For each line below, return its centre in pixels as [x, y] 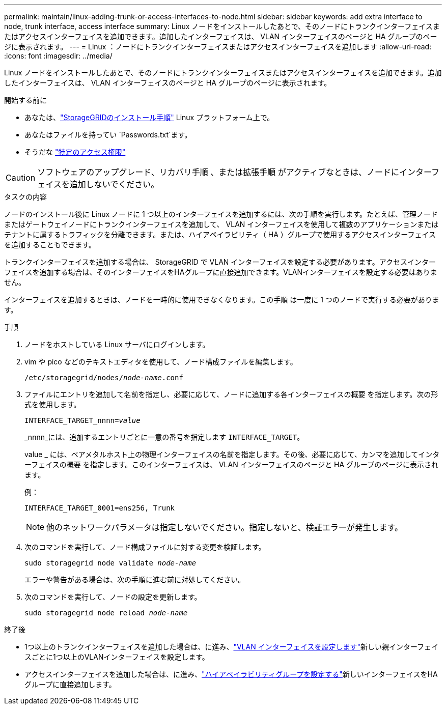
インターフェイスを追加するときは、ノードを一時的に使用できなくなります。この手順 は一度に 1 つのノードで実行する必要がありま [222, 300]
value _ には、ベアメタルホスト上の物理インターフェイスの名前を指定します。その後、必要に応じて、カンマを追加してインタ [232, 454]
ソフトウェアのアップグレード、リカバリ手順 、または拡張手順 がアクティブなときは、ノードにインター [234, 172]
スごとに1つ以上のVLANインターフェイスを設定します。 [117, 657]
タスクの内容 [25, 197]
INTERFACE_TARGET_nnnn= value [82, 420]
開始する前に [25, 100]
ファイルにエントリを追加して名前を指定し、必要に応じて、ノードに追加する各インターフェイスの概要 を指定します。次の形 [231, 394]
